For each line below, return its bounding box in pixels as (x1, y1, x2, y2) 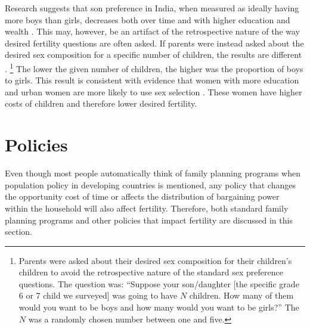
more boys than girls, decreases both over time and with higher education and (5, 13, 290, 26)
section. (5, 225, 32, 238)
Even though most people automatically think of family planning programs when (5, 167, 300, 179)
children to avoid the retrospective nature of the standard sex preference (18, 266, 283, 278)
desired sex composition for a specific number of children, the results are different (5, 48, 302, 61)
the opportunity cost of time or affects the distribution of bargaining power (5, 190, 280, 203)
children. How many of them (189, 289, 294, 302)
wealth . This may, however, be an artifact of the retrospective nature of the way (5, 25, 300, 38)
